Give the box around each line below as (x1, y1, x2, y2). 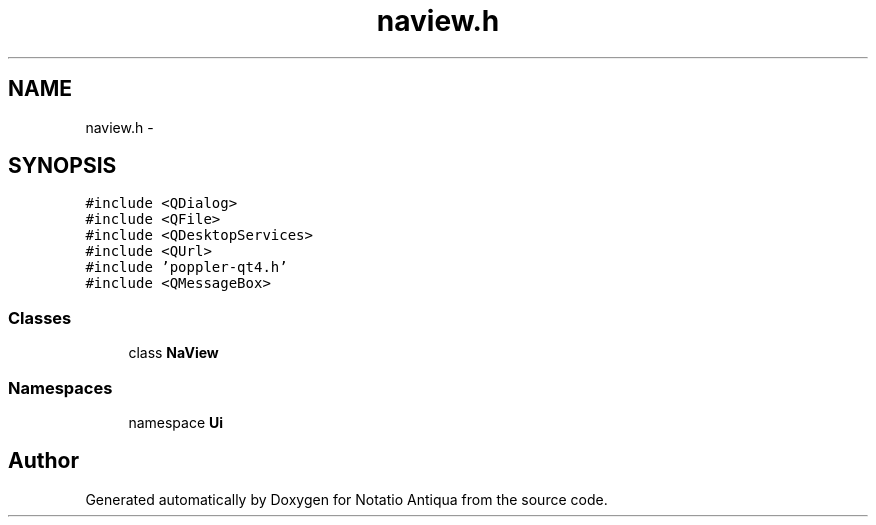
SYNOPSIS (8, 153, 117, 179)
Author (8, 448, 79, 474)
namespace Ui (128, 413, 224, 431)
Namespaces (8, 377, 113, 398)
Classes (8, 307, 72, 328)
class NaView (128, 344, 219, 362)
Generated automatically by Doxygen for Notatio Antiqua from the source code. (85, 490, 608, 508)
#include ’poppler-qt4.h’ (85, 259, 288, 276)
